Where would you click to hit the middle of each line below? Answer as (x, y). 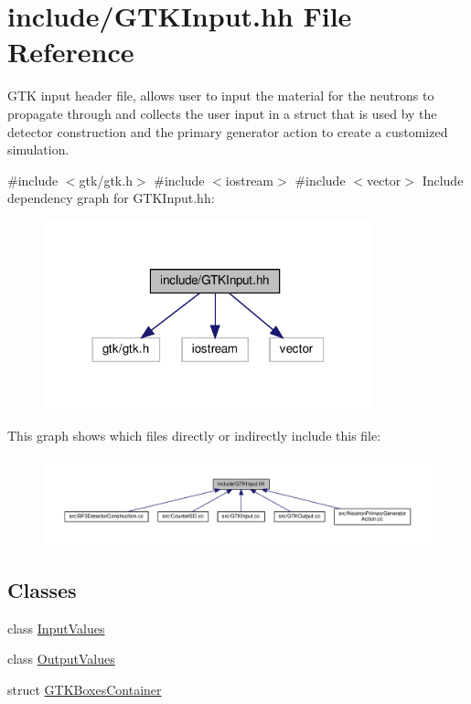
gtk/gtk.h (106, 180)
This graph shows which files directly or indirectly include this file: (194, 436)
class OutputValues (61, 659)
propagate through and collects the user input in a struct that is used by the (222, 113)
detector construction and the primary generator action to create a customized (228, 131)
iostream (250, 180)
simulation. (38, 149)
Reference (71, 52)
